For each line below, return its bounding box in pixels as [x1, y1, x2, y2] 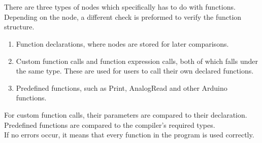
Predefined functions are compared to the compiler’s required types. [4, 119, 215, 130]
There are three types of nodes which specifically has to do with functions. [4, 2, 236, 12]
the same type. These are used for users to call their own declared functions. [16, 65, 254, 76]
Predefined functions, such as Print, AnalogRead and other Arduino [16, 82, 227, 93]
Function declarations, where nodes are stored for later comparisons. [16, 38, 229, 49]
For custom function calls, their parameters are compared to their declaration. [4, 109, 247, 120]
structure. [4, 21, 35, 32]
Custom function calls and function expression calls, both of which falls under [16, 55, 258, 66]
